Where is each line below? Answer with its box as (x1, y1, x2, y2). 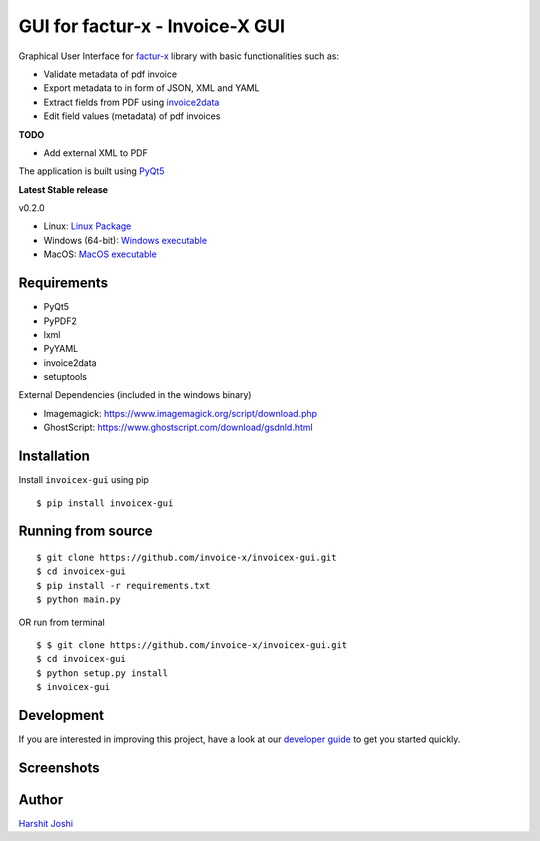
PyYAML (43, 343, 79, 355)
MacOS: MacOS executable (43, 248, 157, 260)
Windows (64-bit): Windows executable (43, 234, 208, 246)
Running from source (18, 523, 154, 540)
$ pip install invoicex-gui (36, 497, 174, 509)
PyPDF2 (43, 315, 77, 327)
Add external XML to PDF (43, 146, 149, 159)
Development (18, 706, 105, 724)
